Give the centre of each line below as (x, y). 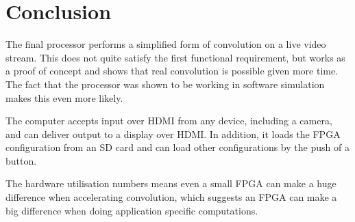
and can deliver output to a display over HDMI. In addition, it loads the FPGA (173, 134)
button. (21, 160)
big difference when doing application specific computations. (132, 210)
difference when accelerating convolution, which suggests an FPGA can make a (171, 197)
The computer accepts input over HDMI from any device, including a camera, (169, 121)
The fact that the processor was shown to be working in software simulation (165, 84)
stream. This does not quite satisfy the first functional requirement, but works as (175, 57)
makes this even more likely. (64, 97)
